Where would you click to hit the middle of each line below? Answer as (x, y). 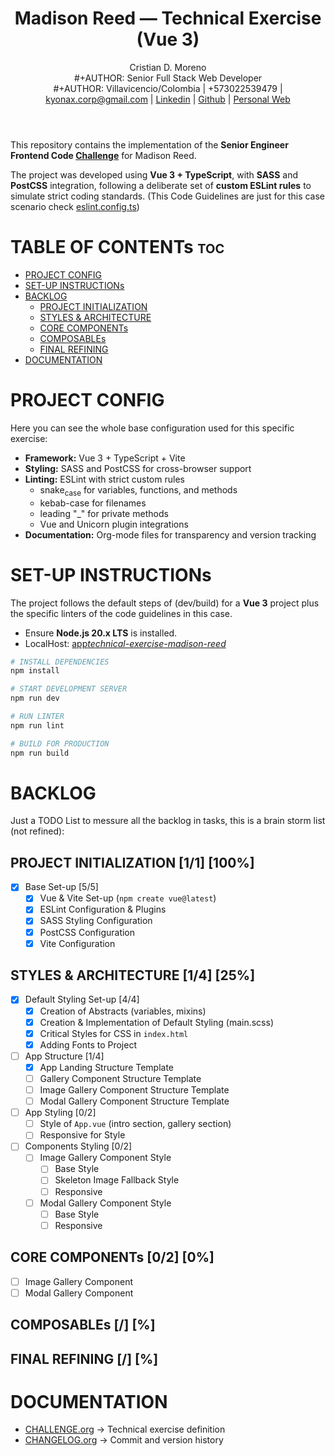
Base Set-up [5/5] (61, 887)
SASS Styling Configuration (96, 921)
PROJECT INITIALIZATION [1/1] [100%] (132, 862)
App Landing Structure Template (107, 1067)
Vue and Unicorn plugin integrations (114, 524)
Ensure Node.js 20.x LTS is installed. (101, 633)
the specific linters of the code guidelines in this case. (121, 613)
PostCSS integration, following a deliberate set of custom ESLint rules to (161, 185)
